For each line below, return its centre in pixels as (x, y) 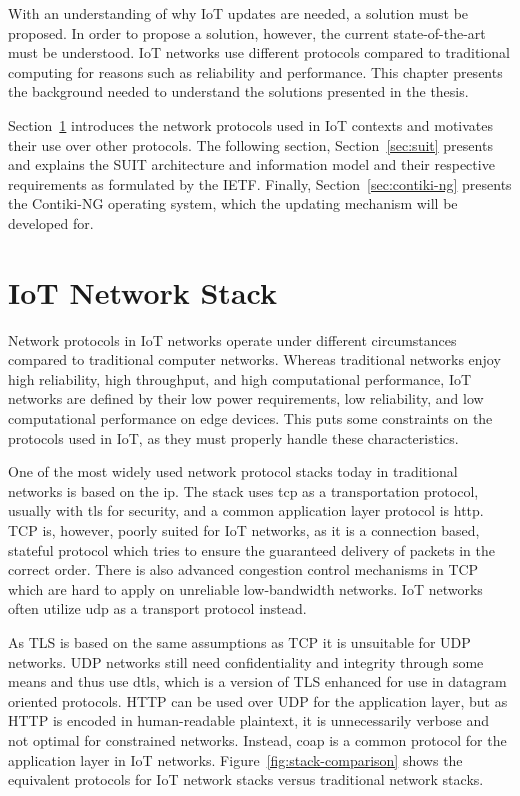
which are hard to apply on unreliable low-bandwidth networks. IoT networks (245, 588)
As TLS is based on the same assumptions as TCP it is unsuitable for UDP (239, 641)
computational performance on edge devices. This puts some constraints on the (250, 418)
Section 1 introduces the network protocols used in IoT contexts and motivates (251, 124)
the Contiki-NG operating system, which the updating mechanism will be (233, 203)
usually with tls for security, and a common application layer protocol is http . (246, 510)
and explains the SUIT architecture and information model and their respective (251, 164)
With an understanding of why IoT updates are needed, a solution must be (238, 13)
